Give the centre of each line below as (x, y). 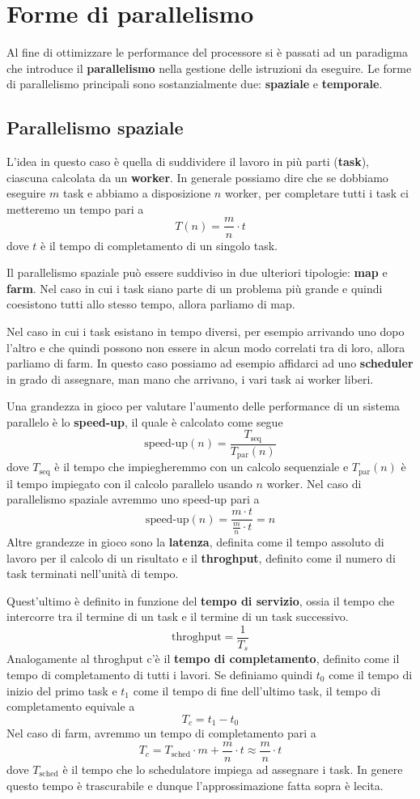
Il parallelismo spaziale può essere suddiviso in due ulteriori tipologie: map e (197, 272)
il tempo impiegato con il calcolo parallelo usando (129, 483)
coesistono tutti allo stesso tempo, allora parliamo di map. (151, 304)
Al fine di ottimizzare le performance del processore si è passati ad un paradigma (208, 52)
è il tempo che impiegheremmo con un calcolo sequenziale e (202, 467)
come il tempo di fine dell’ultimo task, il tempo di (257, 690)
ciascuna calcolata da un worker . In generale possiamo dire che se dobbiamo (197, 177)
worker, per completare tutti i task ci (316, 193)
